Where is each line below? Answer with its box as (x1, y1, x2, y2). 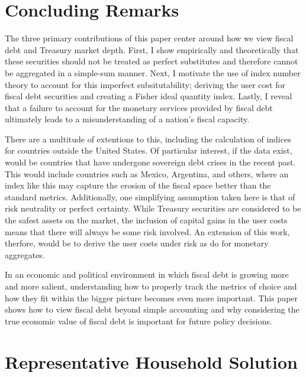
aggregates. (5, 248, 45, 261)
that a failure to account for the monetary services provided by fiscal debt (5, 101, 273, 113)
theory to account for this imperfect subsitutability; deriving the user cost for (5, 78, 285, 90)
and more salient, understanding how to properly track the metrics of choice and (5, 280, 297, 292)
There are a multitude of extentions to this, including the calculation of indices (5, 132, 291, 145)
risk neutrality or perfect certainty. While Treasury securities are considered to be (5, 202, 301, 214)
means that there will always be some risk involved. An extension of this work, (5, 225, 290, 238)
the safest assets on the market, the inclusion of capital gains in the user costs (5, 214, 288, 226)
